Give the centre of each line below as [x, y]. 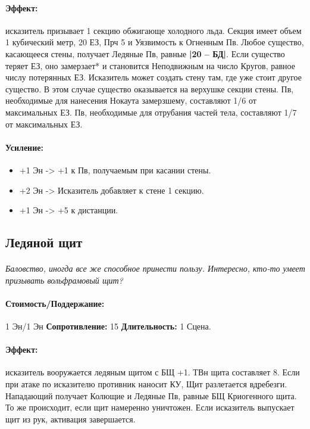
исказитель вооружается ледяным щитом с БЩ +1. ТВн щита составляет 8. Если [153, 372]
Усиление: [24, 147]
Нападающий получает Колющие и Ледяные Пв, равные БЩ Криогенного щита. [151, 395]
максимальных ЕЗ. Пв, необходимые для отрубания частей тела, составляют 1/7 [151, 112]
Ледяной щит [44, 242]
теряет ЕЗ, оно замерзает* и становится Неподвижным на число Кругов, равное [150, 65]
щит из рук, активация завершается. [71, 419]
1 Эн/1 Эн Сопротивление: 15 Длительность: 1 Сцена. [108, 326]
